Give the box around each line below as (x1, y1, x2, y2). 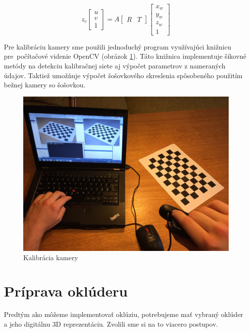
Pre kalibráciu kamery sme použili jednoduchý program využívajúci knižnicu (4, 41, 232, 51)
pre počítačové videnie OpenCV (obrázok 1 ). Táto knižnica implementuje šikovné (4, 51, 247, 61)
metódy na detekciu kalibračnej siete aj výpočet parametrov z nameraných (4, 61, 226, 71)
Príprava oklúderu (4, 281, 128, 301)
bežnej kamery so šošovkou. (4, 80, 86, 90)
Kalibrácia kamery (23, 252, 78, 263)
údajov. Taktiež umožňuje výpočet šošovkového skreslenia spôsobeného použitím (4, 70, 243, 80)
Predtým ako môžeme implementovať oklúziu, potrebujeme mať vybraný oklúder (4, 309, 243, 319)
